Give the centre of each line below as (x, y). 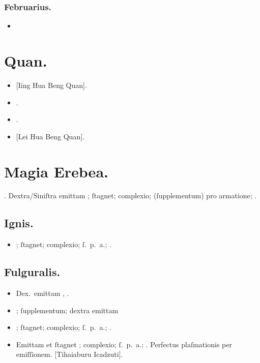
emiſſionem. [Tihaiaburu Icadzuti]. (69, 354)
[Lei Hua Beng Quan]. (50, 136)
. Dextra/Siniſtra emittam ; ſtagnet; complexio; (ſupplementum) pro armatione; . (131, 195)
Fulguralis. (32, 272)
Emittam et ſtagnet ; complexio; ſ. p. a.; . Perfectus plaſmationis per (124, 344)
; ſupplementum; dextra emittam (67, 310)
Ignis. (19, 223)
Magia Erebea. (56, 171)
